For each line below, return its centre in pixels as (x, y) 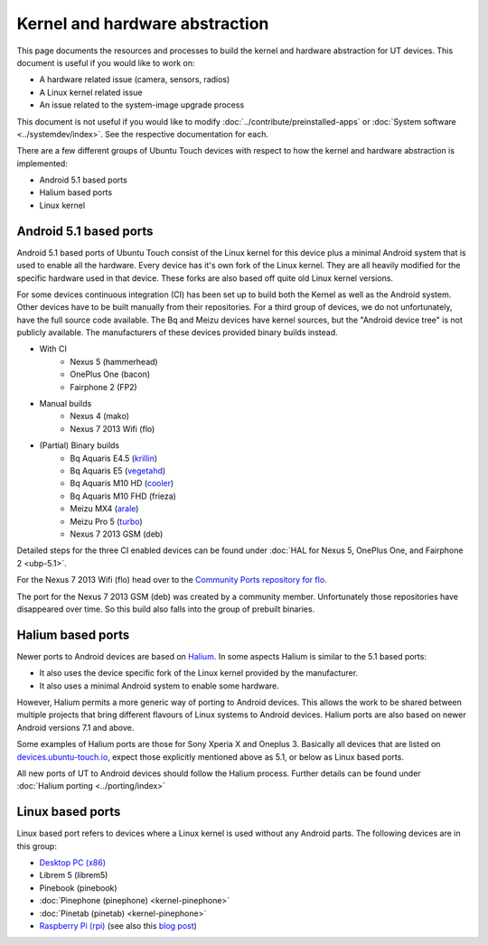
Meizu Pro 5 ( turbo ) (107, 521)
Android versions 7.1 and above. (75, 727)
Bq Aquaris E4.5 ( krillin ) (114, 458)
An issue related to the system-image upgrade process (142, 105)
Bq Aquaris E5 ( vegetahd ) (118, 471)
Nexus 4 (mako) (100, 416)
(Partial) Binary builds (80, 445)
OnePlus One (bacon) (110, 374)
